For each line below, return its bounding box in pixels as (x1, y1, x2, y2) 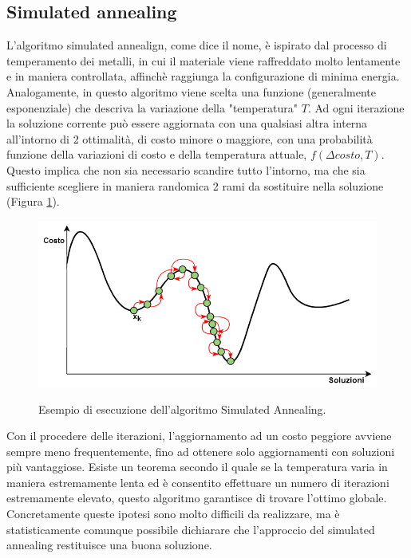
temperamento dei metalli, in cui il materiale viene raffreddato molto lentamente (6, 52, 401, 69)
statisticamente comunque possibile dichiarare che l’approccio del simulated (6, 521, 375, 537)
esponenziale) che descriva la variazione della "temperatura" (6, 99, 298, 116)
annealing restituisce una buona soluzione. (6, 536, 212, 553)
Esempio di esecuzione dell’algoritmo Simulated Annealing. (38, 400, 326, 417)
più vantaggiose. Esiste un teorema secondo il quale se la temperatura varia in (6, 458, 388, 475)
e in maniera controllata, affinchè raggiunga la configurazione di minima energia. (6, 68, 400, 84)
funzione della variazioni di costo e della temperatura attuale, (6, 146, 307, 163)
